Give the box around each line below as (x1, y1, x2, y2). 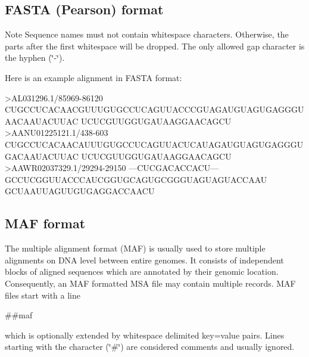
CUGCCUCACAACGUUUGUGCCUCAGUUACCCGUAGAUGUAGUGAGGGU (5, 103, 304, 116)
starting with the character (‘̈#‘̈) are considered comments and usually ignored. (5, 340, 295, 353)
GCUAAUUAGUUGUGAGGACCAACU (5, 185, 155, 197)
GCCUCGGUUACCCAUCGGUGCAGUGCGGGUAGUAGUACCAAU (5, 173, 267, 185)
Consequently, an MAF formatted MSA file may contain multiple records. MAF (5, 277, 296, 289)
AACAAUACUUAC (5, 114, 79, 127)
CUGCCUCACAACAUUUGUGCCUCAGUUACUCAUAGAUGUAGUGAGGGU (5, 138, 304, 150)
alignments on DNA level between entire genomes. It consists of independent (5, 253, 284, 266)
